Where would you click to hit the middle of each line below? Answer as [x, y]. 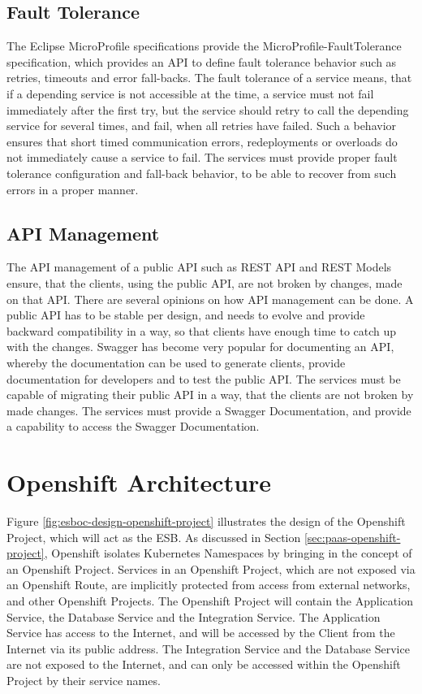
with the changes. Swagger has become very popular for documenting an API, [200, 347]
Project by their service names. [84, 680]
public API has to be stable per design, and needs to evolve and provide [186, 315]
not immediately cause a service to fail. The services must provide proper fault [202, 157]
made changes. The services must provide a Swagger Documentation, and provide [209, 410]
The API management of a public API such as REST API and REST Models [199, 267]
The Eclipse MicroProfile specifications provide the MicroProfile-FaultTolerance [204, 46]
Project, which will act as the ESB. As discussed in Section [154, 537]
